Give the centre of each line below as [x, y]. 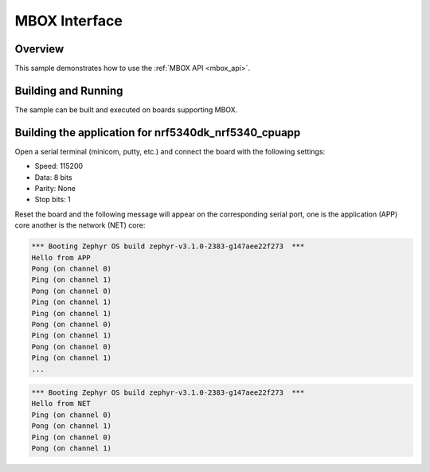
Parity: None [55, 189]
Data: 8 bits [53, 177]
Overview [39, 49]
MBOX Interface [68, 21]
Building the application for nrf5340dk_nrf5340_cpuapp [158, 133]
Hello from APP [61, 257]
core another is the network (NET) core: [80, 225]
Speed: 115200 [59, 166]
